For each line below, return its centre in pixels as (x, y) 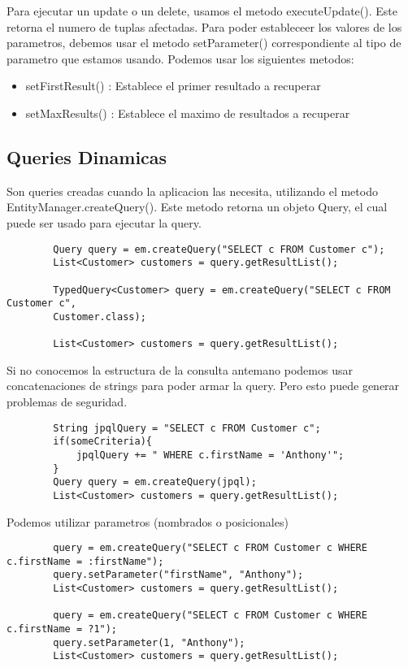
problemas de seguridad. (67, 401)
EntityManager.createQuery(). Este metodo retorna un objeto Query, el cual (197, 207)
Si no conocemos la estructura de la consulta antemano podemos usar (180, 369)
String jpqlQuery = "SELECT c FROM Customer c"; (187, 428)
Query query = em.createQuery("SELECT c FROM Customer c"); (219, 249)
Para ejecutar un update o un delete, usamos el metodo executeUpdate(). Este (202, 11)
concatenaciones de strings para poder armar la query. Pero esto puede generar (203, 386)
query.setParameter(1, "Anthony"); (149, 642)
